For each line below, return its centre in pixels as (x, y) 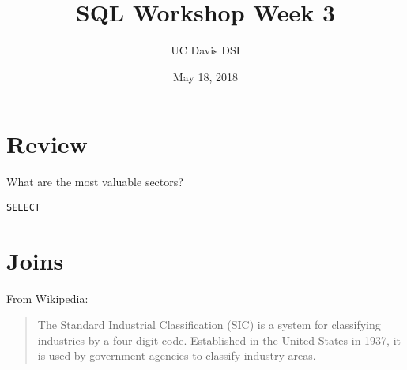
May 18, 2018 (205, 76)
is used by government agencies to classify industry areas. (177, 355)
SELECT (23, 207)
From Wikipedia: (47, 298)
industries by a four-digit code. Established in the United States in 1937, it (219, 340)
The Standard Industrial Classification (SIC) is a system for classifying (209, 325)
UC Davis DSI (205, 50)
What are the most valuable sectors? (95, 182)
